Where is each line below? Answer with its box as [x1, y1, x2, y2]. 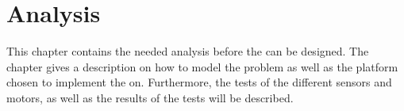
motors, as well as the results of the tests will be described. [6, 89, 294, 105]
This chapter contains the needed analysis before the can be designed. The [6, 43, 369, 59]
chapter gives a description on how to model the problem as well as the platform [6, 58, 398, 75]
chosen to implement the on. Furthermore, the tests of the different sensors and [6, 74, 392, 90]
